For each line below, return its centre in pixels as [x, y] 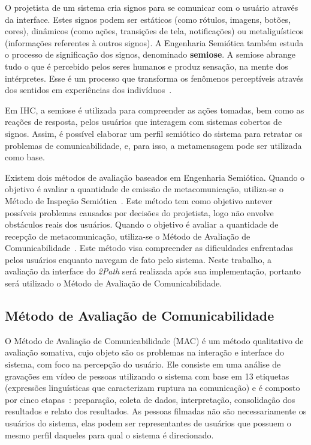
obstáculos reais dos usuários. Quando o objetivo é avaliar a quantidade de [142, 224]
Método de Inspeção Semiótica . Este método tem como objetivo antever [139, 200]
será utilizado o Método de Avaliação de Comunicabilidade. [114, 283]
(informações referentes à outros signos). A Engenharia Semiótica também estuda [154, 42]
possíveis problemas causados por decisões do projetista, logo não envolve [139, 212]
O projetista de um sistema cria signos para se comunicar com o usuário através [152, 7]
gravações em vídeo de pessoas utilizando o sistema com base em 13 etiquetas [147, 376]
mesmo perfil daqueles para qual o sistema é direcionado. [109, 434]
